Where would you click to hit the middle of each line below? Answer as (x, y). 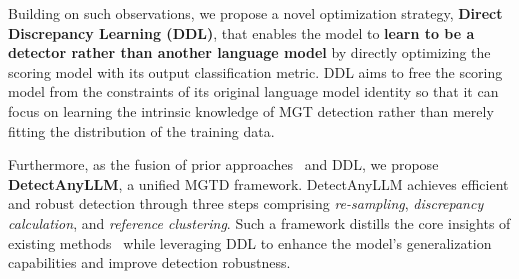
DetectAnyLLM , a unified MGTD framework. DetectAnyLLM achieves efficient (258, 183)
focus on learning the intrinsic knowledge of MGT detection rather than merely (251, 110)
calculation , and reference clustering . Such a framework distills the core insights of (259, 222)
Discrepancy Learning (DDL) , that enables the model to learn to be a (241, 32)
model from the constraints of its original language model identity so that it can (253, 91)
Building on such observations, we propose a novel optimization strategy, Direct (255, 13)
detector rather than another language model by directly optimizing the (249, 52)
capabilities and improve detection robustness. (149, 262)
